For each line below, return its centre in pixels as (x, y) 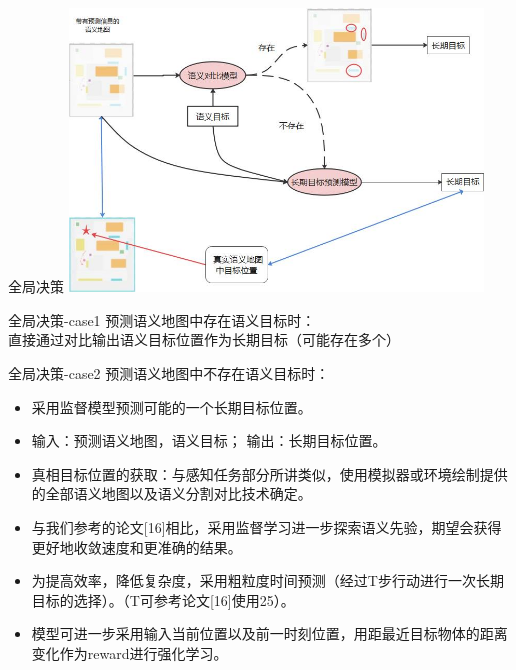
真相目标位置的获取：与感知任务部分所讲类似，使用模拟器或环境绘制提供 (269, 473)
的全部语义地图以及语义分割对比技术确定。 (171, 493)
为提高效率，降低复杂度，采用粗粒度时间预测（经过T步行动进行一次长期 (267, 580)
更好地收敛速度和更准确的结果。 (136, 546)
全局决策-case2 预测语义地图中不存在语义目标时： (169, 373)
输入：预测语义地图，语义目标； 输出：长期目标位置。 (209, 440)
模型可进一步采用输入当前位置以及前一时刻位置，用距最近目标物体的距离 (269, 633)
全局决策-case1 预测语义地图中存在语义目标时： (162, 319)
